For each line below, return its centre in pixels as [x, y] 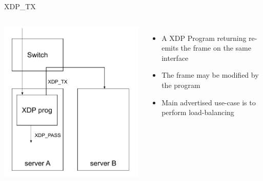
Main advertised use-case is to [209, 102]
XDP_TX [20, 6]
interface [175, 58]
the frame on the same [216, 48]
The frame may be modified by [210, 75]
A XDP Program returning [204, 38]
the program [181, 85]
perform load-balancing [198, 112]
